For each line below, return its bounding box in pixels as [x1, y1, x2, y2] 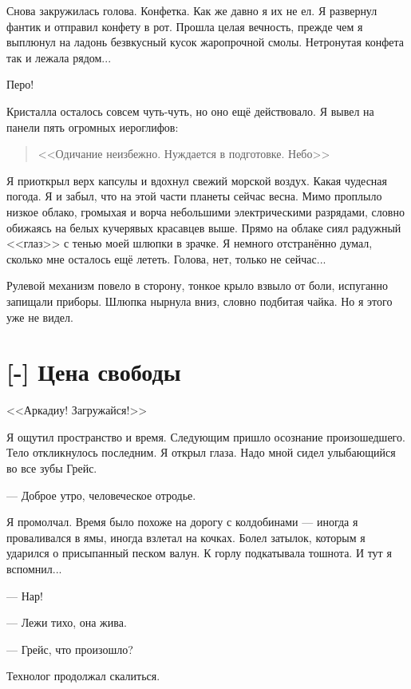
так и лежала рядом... [6, 49, 112, 65]
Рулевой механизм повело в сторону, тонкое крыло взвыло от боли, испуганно [6, 277, 389, 294]
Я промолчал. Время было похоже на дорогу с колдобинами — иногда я [6, 513, 358, 530]
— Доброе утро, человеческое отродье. [6, 486, 196, 503]
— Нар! [6, 587, 43, 604]
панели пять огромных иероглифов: [6, 118, 179, 135]
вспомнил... [6, 560, 62, 576]
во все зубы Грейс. [6, 460, 97, 476]
